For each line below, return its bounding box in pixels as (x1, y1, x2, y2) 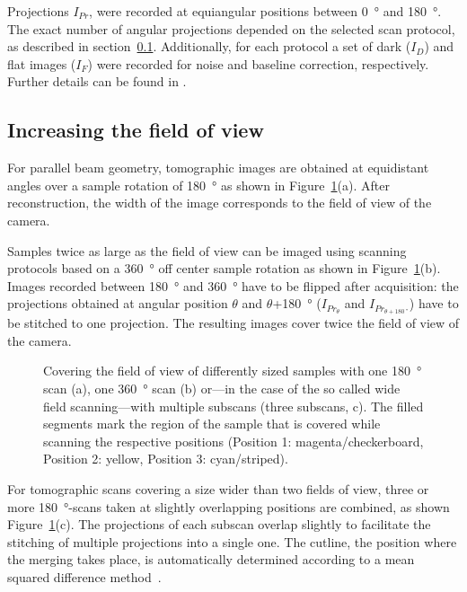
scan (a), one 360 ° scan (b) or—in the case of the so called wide (43, 378, 401, 397)
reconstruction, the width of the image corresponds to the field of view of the (7, 193, 432, 212)
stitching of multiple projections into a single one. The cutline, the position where (7, 532, 457, 551)
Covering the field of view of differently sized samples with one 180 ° (43, 361, 422, 380)
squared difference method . (7, 567, 162, 586)
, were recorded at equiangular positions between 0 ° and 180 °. (89, 2, 442, 20)
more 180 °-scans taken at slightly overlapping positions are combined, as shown (7, 497, 450, 516)
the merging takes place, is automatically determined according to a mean (7, 550, 415, 569)
